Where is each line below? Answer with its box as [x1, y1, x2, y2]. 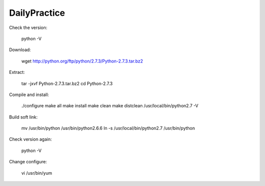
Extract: [9, 69, 25, 75]
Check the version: [9, 25, 48, 31]
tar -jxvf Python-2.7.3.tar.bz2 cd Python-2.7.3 [21, 80, 113, 86]
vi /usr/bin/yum [21, 170, 53, 176]
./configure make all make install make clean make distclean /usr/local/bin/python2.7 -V [21, 103, 199, 109]
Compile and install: [9, 92, 49, 97]
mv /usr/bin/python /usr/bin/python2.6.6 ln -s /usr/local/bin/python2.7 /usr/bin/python [21, 125, 195, 131]
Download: [9, 47, 31, 53]
